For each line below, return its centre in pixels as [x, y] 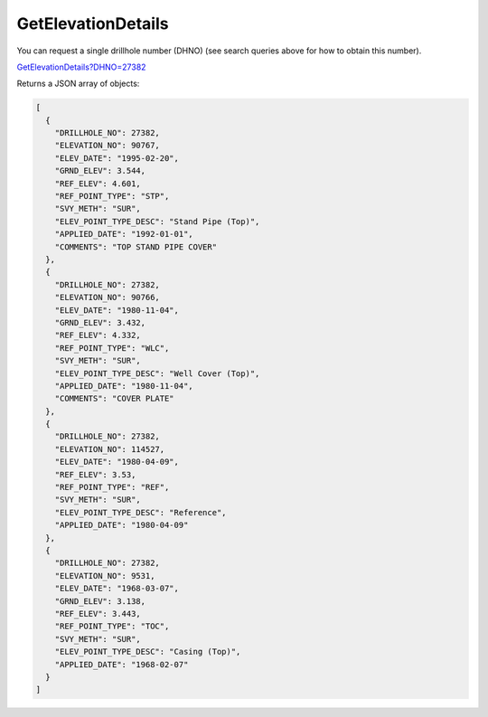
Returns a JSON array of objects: [78, 84]
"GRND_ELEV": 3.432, [100, 322]
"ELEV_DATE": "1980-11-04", [117, 310]
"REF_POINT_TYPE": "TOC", [112, 627]
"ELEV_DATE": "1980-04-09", [117, 462]
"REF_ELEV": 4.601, [98, 184]
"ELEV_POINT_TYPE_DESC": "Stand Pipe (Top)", [157, 221]
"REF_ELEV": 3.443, [98, 613]
